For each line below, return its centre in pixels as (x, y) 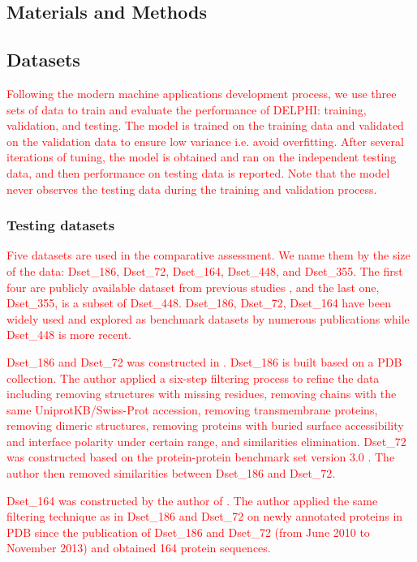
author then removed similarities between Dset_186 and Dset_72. (171, 473)
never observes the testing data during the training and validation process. (192, 189)
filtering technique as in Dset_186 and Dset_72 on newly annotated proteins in (205, 516)
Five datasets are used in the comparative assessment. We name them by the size (208, 255)
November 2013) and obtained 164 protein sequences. (139, 548)
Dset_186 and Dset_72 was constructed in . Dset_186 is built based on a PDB (204, 361)
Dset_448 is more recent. (69, 335)
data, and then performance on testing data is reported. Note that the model (198, 172)
